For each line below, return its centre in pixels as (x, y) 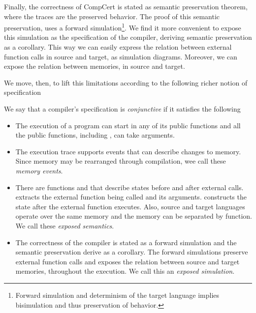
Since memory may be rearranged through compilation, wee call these (121, 161)
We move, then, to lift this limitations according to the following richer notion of (126, 82)
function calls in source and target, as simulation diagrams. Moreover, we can (121, 56)
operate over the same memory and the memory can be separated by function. (134, 216)
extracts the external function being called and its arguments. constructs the (131, 197)
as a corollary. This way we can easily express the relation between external (118, 47)
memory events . (39, 170)
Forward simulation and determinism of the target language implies (117, 295)
